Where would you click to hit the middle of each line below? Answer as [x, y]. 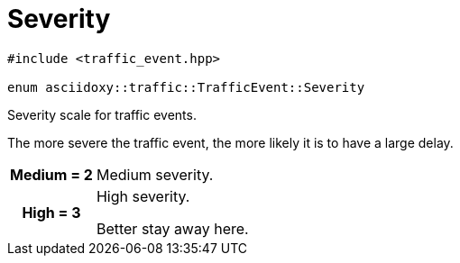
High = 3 [51, 212]
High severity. [143, 196]
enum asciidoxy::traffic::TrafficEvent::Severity [186, 87]
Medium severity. [155, 174]
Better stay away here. [172, 228]
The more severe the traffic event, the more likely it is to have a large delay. [230, 142]
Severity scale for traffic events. [102, 114]
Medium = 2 [51, 174]
